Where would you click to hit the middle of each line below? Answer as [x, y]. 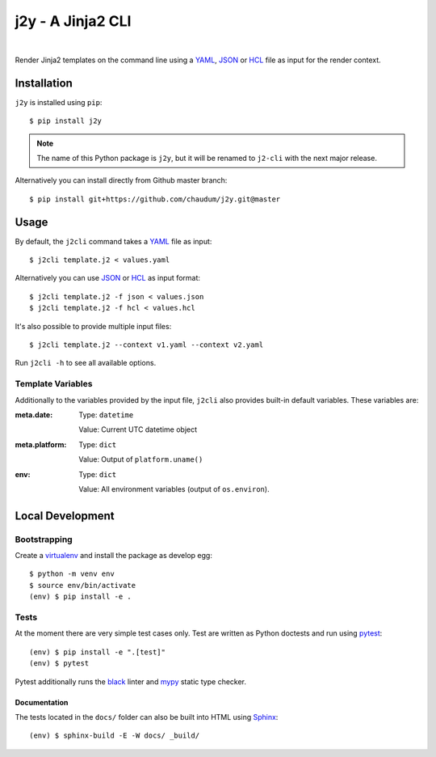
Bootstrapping [44, 539]
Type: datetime [106, 414]
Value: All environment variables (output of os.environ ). [174, 488]
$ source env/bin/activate [83, 585]
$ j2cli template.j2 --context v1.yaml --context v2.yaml [147, 345]
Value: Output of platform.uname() [141, 459]
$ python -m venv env [72, 574]
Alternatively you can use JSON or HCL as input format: [108, 278]
